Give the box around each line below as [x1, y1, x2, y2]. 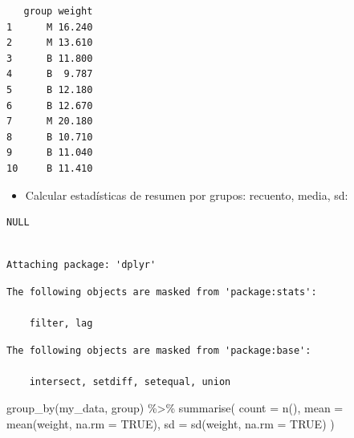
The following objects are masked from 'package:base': [6, 344, 311, 356]
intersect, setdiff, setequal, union [29, 375, 231, 387]
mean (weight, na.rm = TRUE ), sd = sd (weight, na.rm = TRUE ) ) [6, 416, 335, 432]
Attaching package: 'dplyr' [6, 259, 157, 271]
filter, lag [29, 318, 93, 330]
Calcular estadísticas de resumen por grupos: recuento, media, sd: [25, 186, 348, 203]
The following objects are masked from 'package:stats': [6, 286, 317, 298]
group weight [23, 6, 93, 17]
